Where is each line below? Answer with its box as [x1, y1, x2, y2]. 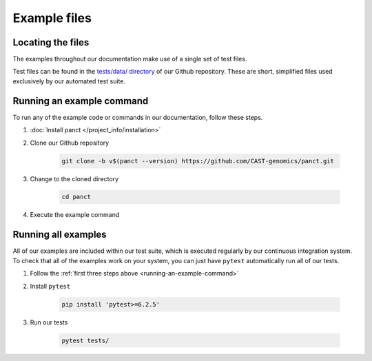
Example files [12, 10, 92, 25]
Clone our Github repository [30, 138, 110, 147]
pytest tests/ [61, 336, 110, 344]
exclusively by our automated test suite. [12, 76, 126, 85]
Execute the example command [30, 211, 120, 219]
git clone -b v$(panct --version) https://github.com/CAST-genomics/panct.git [61, 157, 334, 165]
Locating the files [12, 37, 90, 48]
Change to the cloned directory [30, 174, 119, 183]
